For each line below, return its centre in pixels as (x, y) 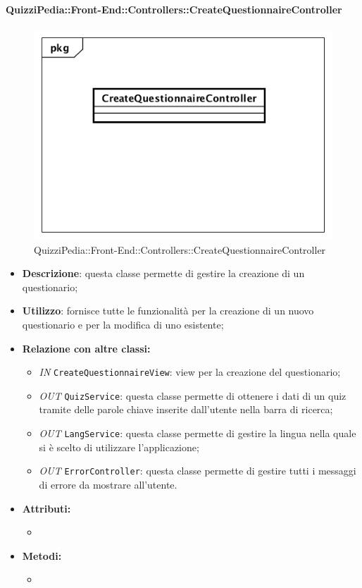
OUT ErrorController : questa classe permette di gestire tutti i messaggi (198, 471)
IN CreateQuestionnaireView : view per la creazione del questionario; (190, 372)
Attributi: (46, 508)
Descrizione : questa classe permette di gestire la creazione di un (163, 273)
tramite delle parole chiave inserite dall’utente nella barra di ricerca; (186, 409)
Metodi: (42, 555)
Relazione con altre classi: (86, 348)
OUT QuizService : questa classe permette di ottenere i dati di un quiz (193, 395)
